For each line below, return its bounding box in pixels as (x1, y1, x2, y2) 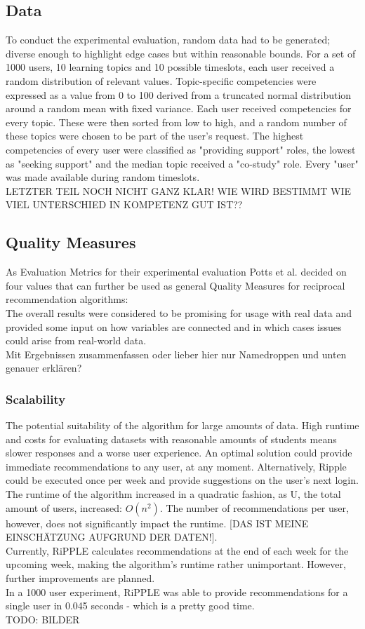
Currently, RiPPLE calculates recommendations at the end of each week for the (6, 543, 349, 557)
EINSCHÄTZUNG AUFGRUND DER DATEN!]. (6, 529, 218, 544)
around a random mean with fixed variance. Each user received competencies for (6, 101, 352, 116)
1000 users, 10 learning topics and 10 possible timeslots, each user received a (6, 60, 335, 74)
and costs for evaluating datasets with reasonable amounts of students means (6, 431, 337, 446)
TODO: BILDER (6, 611, 80, 626)
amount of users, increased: (6, 500, 122, 515)
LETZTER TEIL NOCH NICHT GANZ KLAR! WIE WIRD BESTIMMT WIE (6, 183, 352, 198)
